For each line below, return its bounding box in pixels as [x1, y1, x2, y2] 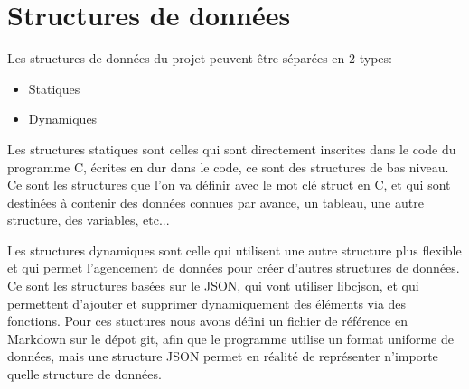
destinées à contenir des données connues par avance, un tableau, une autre [7, 192, 424, 211]
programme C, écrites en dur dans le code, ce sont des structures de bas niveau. [7, 157, 449, 176]
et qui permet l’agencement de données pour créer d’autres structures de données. [7, 258, 460, 277]
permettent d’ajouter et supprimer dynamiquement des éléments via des [7, 293, 407, 312]
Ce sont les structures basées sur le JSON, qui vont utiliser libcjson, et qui [7, 276, 419, 295]
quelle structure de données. [7, 365, 162, 384]
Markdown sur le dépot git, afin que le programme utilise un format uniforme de [7, 329, 454, 347]
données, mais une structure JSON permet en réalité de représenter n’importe [7, 347, 438, 366]
